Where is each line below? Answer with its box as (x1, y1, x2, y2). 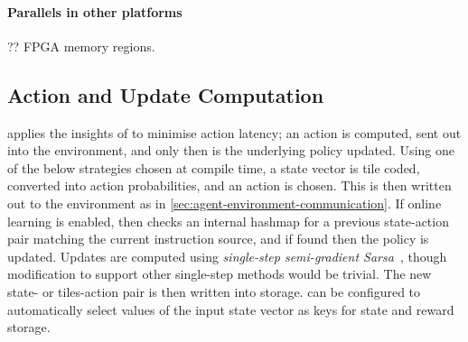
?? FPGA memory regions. (7, 36, 155, 55)
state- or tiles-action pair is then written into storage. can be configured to (7, 282, 421, 300)
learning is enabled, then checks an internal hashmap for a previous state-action (7, 211, 449, 230)
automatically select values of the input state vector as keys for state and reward (7, 300, 454, 319)
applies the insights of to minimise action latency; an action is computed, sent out (7, 123, 462, 142)
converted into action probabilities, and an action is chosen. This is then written (7, 176, 452, 195)
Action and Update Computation (7, 80, 324, 108)
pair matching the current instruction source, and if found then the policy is (7, 229, 429, 248)
